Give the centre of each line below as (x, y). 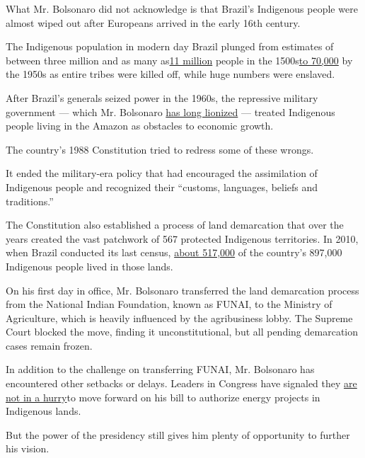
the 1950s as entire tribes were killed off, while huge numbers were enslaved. (170, 74)
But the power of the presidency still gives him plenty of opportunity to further (178, 434)
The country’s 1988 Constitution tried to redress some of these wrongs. (160, 149)
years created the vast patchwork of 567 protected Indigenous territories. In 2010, (182, 238)
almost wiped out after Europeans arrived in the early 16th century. (153, 22)
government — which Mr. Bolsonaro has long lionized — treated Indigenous (170, 111)
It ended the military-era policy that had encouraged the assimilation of (162, 173)
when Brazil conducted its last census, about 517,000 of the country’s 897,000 (174, 252)
